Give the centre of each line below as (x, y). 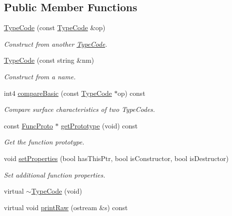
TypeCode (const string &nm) (49, 60)
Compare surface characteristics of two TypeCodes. (80, 109)
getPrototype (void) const (99, 125)
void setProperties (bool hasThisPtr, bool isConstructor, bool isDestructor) (116, 158)
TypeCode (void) (57, 191)
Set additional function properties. (55, 174)
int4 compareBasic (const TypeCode (58, 93)
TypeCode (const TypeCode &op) (55, 27)
